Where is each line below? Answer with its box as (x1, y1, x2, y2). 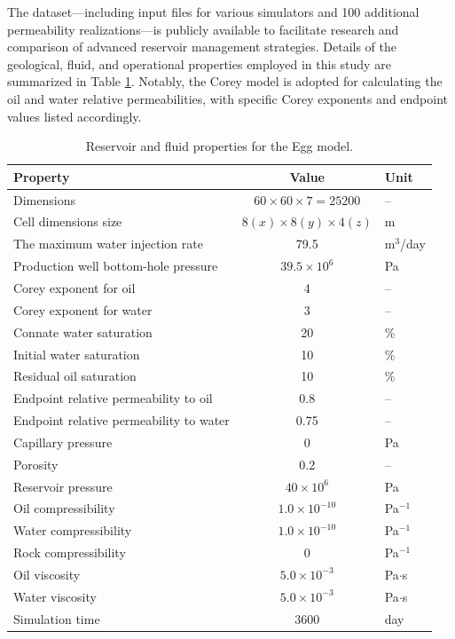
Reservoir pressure (13, 477, 113, 495)
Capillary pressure (13, 432, 113, 451)
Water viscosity (13, 587, 97, 605)
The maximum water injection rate (13, 234, 203, 253)
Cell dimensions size (13, 212, 122, 231)
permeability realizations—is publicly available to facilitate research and (7, 20, 399, 38)
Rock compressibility (13, 543, 126, 562)
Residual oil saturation (13, 367, 137, 385)
